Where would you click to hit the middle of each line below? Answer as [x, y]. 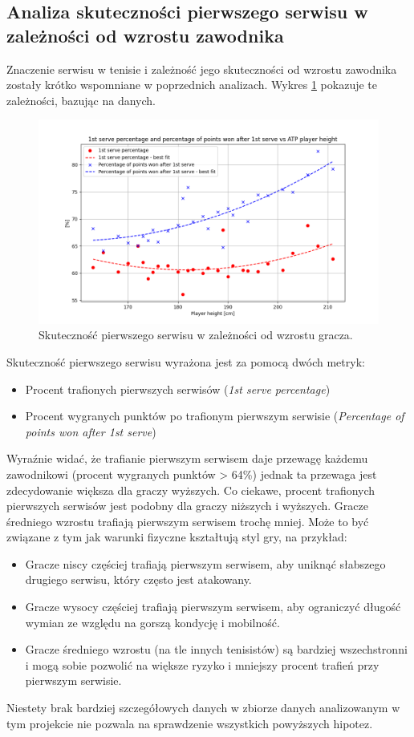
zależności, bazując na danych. [81, 100]
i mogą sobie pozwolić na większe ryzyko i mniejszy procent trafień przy [202, 664]
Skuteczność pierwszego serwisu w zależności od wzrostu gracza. [196, 335]
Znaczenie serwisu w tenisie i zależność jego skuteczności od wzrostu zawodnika [202, 69]
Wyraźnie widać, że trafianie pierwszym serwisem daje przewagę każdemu [187, 458]
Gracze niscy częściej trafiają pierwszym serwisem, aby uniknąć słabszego [205, 563]
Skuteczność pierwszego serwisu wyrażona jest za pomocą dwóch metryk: [186, 361]
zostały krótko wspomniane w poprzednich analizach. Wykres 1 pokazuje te [192, 85]
